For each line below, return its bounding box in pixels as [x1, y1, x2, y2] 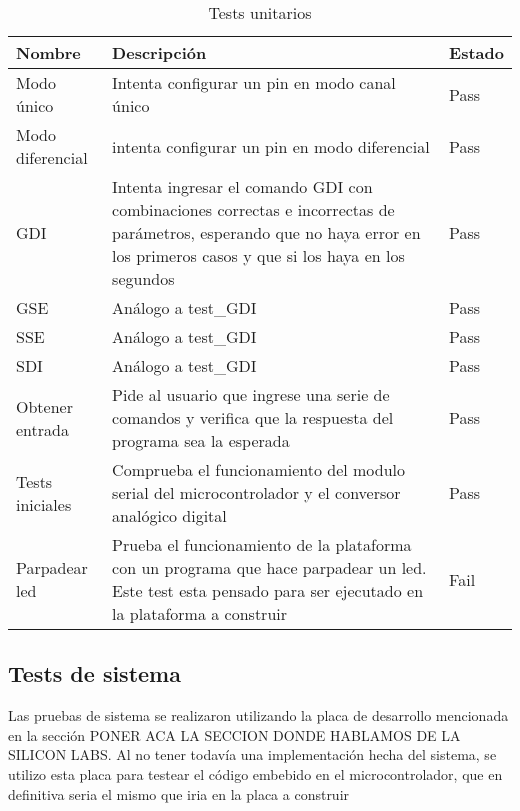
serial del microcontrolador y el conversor [112, 481, 401, 504]
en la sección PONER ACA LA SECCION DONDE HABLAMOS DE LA [8, 724, 461, 745]
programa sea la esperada [112, 429, 290, 452]
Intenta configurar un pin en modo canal [112, 71, 396, 94]
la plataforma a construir [112, 602, 288, 625]
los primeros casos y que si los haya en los [112, 244, 405, 267]
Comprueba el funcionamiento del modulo [112, 458, 406, 481]
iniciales [16, 492, 72, 516]
